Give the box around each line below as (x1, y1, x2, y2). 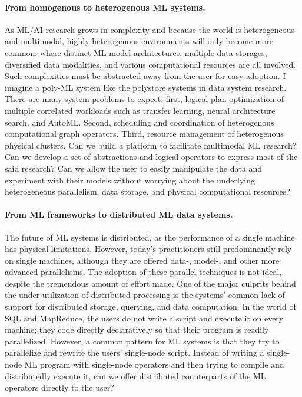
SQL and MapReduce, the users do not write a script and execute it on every (5, 311, 284, 324)
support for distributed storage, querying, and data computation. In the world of (5, 300, 296, 313)
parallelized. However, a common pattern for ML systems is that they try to (5, 334, 280, 347)
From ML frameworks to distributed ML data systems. (5, 208, 233, 221)
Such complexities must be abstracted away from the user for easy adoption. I (5, 70, 286, 82)
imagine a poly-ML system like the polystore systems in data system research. (5, 81, 287, 93)
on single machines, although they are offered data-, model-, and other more (5, 254, 280, 266)
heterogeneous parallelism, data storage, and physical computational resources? (5, 185, 290, 198)
